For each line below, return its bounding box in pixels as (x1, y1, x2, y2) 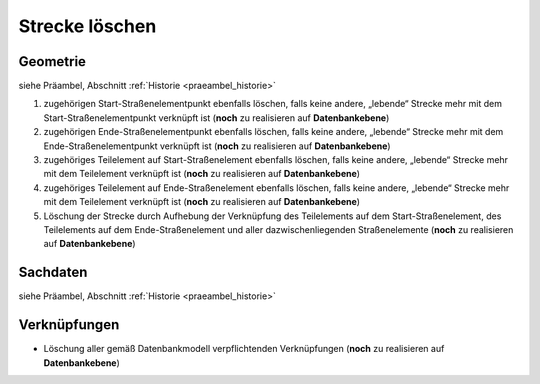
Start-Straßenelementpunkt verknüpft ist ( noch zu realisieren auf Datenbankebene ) (43, 111, 390, 124)
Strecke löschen (18, 15, 157, 37)
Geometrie (18, 53, 87, 70)
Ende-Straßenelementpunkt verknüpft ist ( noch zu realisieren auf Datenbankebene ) (43, 140, 391, 152)
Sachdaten (18, 264, 88, 281)
